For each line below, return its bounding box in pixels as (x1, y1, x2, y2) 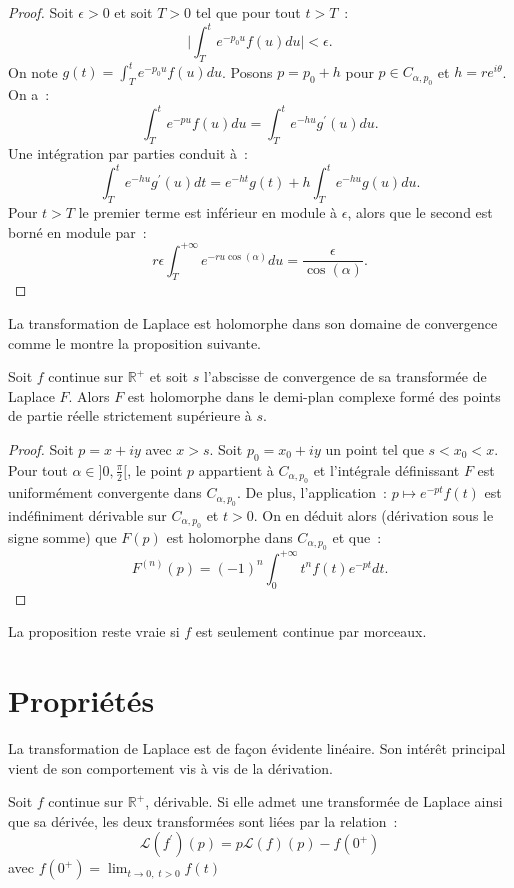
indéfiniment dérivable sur (8, 504, 167, 525)
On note (8, 61, 58, 82)
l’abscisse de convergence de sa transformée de (203, 366, 487, 387)
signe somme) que (8, 527, 117, 548)
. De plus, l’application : (236, 482, 387, 503)
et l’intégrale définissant (313, 459, 460, 480)
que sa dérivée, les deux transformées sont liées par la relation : (8, 810, 398, 831)
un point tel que (325, 439, 424, 460)
